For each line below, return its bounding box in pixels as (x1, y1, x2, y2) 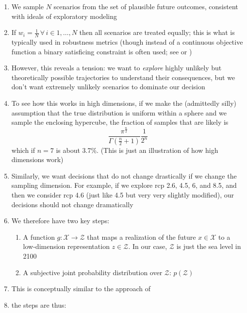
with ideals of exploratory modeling (11, 11, 117, 21)
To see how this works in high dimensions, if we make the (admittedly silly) (11, 98, 237, 108)
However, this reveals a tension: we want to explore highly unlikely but (11, 63, 222, 73)
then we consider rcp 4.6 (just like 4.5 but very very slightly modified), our (11, 189, 234, 199)
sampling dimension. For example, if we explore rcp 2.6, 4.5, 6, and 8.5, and (11, 180, 237, 190)
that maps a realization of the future (87, 231, 196, 242)
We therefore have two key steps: (11, 215, 110, 226)
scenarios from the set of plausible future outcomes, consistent (53, 1, 238, 11)
